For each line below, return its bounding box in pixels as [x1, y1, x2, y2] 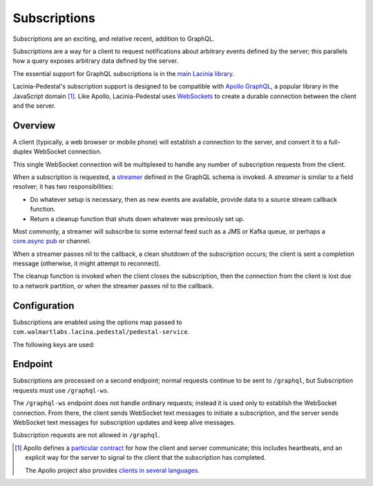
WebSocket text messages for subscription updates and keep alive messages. [12, 418, 236, 427]
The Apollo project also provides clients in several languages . [25, 466, 200, 474]
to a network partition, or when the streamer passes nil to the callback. [12, 281, 214, 290]
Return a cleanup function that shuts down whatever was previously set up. [30, 214, 245, 223]
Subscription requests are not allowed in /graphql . [12, 431, 160, 439]
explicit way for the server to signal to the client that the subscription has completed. [25, 454, 266, 462]
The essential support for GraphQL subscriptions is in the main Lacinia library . [12, 69, 235, 77]
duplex [12, 147, 32, 156]
